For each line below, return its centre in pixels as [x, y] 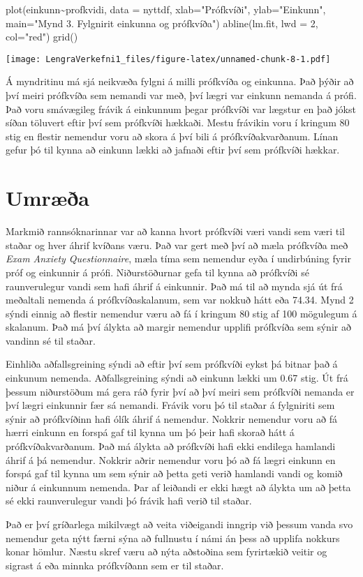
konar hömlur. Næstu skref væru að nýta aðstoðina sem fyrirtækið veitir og [166, 552]
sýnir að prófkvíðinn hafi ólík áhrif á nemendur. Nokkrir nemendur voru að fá [171, 418]
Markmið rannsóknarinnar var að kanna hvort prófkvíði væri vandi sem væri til [175, 231]
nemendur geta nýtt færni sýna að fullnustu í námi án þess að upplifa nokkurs [173, 538]
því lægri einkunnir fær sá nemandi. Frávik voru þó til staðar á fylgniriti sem [170, 405]
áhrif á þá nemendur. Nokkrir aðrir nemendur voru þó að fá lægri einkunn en [171, 459]
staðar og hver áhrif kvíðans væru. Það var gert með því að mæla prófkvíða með [177, 245]
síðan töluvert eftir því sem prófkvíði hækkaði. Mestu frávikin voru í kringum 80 [178, 122]
